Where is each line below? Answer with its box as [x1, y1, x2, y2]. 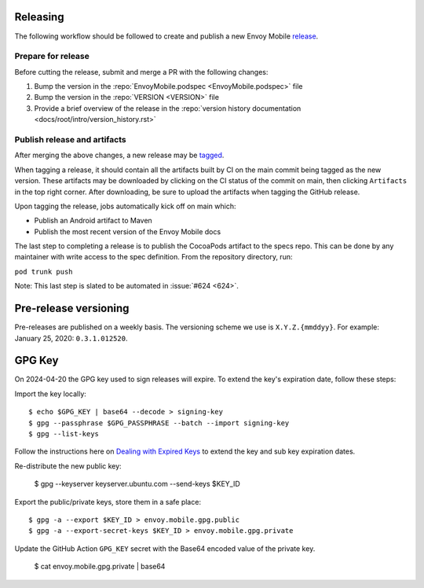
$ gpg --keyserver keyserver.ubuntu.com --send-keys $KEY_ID [34, 480, 241, 489]
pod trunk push [14, 267, 74, 276]
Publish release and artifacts [14, 134, 126, 145]
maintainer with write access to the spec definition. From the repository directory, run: [14, 252, 293, 262]
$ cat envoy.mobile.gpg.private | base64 [34, 562, 166, 571]
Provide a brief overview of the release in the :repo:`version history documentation [34, 103, 302, 113]
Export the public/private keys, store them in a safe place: [14, 497, 202, 506]
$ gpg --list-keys [28, 429, 100, 439]
